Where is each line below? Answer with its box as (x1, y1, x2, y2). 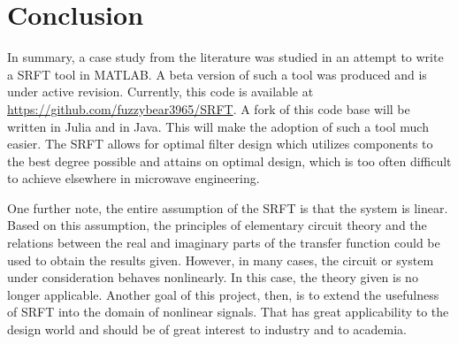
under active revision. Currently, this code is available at (7, 82, 314, 101)
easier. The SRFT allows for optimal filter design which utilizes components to (7, 134, 433, 153)
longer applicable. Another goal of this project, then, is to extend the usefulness (7, 285, 439, 303)
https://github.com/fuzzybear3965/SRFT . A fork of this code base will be (7, 99, 410, 118)
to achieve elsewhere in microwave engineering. (7, 169, 260, 187)
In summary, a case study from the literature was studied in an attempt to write (7, 48, 444, 66)
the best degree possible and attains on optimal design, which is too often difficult (7, 151, 452, 170)
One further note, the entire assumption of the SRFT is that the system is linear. (7, 198, 448, 217)
